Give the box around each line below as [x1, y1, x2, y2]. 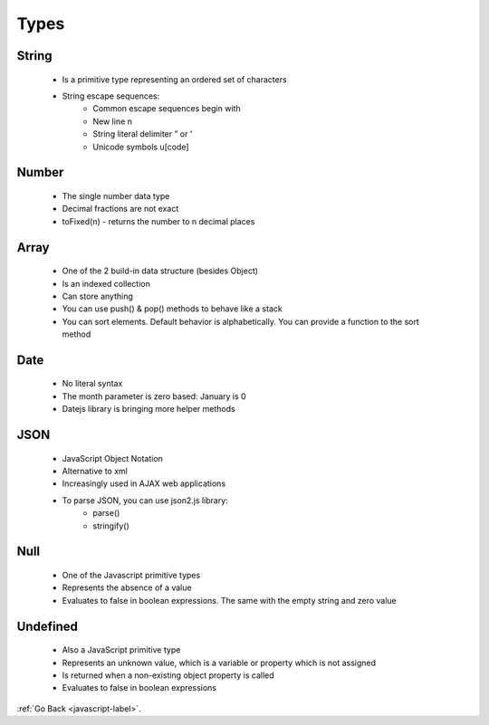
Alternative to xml [62, 466, 129, 477]
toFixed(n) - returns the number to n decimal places [62, 215, 255, 226]
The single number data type [62, 190, 170, 201]
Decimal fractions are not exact [62, 204, 179, 215]
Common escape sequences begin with [92, 103, 241, 114]
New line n [92, 116, 133, 127]
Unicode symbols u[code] [92, 141, 189, 152]
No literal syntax [62, 378, 123, 389]
